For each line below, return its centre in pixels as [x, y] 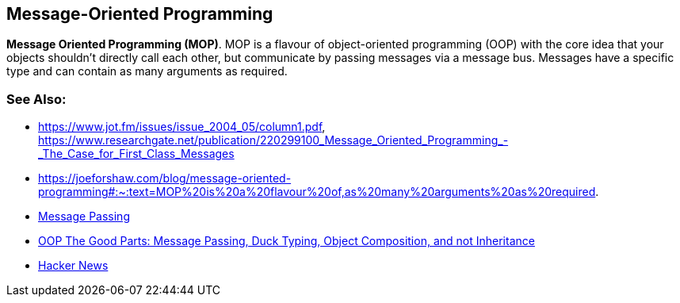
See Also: [36, 99]
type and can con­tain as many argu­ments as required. [147, 71]
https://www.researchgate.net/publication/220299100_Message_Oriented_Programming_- [273, 140]
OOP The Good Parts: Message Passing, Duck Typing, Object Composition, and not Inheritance [287, 241]
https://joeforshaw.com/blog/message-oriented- [165, 178]
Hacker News [73, 266]
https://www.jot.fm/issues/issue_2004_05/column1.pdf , [182, 127]
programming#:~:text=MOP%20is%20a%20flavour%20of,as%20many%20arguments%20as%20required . [319, 192]
